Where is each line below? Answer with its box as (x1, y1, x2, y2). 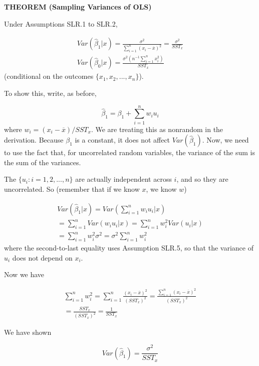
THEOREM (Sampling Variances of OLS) (4, 2, 152, 12)
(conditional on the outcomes (4, 71, 94, 81)
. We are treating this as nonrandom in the (91, 124, 223, 134)
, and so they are (176, 174, 228, 184)
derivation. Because (4, 135, 64, 145)
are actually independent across (75, 174, 172, 184)
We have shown (4, 327, 52, 337)
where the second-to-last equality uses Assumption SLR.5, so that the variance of (4, 242, 253, 253)
